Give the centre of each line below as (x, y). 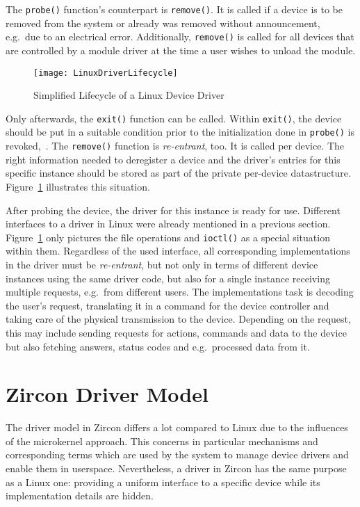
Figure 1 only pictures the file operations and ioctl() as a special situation (168, 237)
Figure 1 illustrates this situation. (78, 186)
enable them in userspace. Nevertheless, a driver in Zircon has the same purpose (176, 468)
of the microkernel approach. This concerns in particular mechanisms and (162, 441)
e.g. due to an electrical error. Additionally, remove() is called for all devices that (180, 37)
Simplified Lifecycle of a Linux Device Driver (129, 95)
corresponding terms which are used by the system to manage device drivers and (177, 454)
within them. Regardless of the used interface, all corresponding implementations (178, 251)
